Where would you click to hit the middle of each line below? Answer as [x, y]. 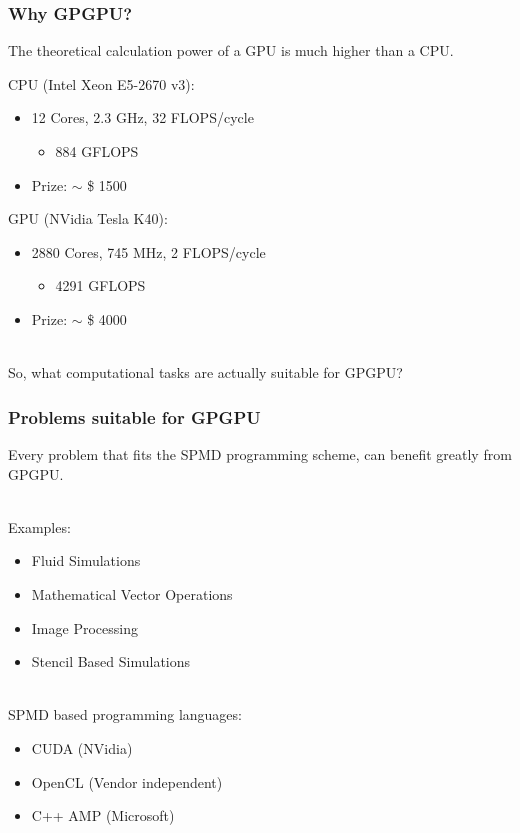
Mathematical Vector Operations [132, 593]
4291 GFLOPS [100, 285]
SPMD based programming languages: [125, 714]
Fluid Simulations [86, 560]
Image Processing [84, 627]
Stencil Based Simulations [111, 661]
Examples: [39, 526]
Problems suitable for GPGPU [134, 416]
